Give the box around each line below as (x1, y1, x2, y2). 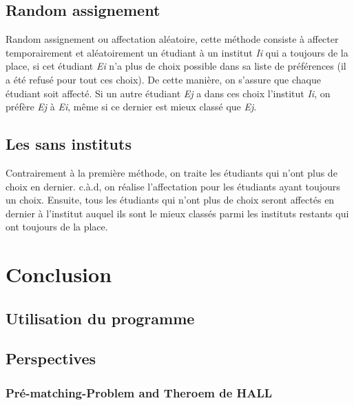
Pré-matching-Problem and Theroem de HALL (6, 384, 273, 401)
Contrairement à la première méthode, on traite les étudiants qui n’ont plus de (6, 165, 337, 179)
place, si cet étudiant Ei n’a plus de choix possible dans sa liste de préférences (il (6, 59, 346, 73)
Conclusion (6, 260, 112, 288)
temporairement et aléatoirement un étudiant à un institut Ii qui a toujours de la (6, 45, 348, 59)
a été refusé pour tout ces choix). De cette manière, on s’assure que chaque (6, 72, 321, 86)
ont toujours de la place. (6, 219, 108, 234)
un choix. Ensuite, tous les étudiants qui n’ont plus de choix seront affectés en (6, 192, 335, 207)
